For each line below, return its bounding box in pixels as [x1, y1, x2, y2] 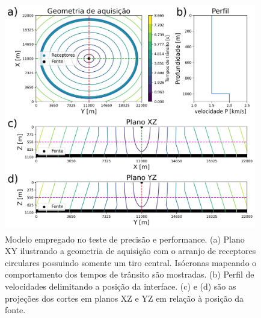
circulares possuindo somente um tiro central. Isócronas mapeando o [5, 256, 257, 269]
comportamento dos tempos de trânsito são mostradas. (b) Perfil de [5, 268, 254, 281]
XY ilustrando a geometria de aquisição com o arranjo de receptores [5, 244, 256, 257]
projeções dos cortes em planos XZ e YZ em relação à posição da [5, 291, 244, 304]
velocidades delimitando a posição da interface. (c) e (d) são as [5, 279, 236, 292]
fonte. [5, 304, 26, 316]
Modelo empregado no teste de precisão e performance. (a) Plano [5, 232, 245, 245]
